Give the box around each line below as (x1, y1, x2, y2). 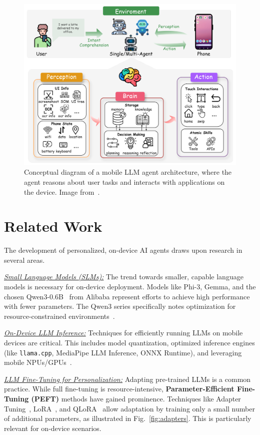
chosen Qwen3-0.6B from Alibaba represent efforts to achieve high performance (4, 291, 250, 301)
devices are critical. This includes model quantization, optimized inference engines (4, 337, 255, 347)
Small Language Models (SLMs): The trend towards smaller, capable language (4, 271, 243, 282)
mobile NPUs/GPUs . (4, 357, 72, 367)
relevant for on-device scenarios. (4, 422, 101, 433)
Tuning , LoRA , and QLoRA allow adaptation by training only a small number (4, 403, 255, 413)
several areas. (4, 254, 45, 265)
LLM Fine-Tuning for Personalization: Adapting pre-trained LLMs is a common (4, 373, 251, 384)
